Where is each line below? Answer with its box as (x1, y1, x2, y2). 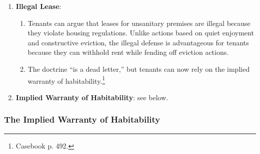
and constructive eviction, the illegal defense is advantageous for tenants (27, 37, 249, 47)
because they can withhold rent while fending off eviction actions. (27, 47, 229, 57)
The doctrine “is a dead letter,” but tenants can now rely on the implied (27, 63, 250, 74)
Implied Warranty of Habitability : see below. (15, 92, 168, 102)
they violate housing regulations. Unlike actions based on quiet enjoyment (27, 27, 254, 38)
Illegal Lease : (15, 1, 61, 11)
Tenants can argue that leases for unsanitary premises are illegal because (27, 17, 250, 28)
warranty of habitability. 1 (27, 74, 105, 86)
